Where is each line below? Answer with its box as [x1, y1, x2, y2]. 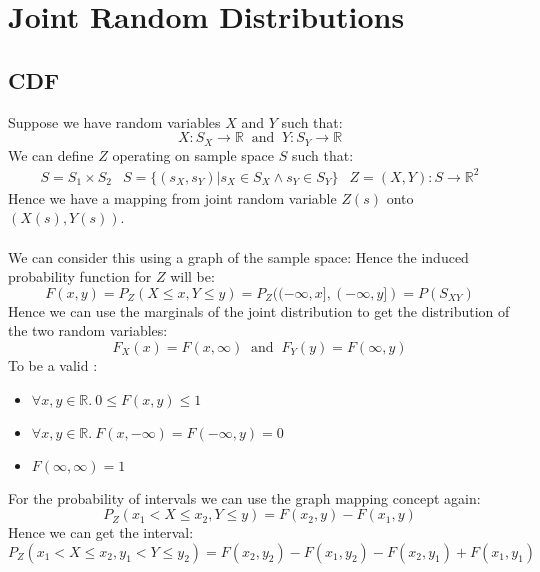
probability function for [8, 266, 152, 287]
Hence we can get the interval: [8, 522, 194, 543]
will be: [170, 266, 215, 287]
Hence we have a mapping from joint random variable [8, 187, 337, 208]
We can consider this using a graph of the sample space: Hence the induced [8, 246, 469, 267]
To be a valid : [8, 354, 98, 375]
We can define [8, 144, 94, 165]
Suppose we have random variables [8, 111, 221, 132]
